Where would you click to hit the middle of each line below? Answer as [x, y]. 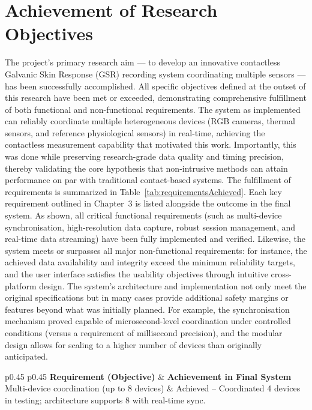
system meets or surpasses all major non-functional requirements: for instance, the [156, 250]
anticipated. [26, 356]
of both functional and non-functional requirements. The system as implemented [153, 109]
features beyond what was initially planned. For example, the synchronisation [147, 309]
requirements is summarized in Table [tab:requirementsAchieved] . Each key [143, 191]
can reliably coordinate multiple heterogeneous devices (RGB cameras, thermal [150, 121]
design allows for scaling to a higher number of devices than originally [133, 344]
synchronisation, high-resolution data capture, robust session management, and [150, 227]
